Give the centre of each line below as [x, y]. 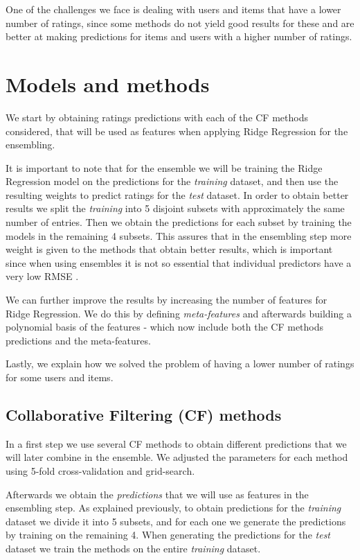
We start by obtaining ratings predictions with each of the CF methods [157, 117]
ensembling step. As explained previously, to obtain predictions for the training [173, 508]
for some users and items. [60, 377]
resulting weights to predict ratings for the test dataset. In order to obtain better [177, 194]
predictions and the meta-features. [78, 340]
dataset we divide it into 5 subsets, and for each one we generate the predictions [176, 521]
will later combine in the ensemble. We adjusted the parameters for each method [177, 457]
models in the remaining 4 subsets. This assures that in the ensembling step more [179, 235]
